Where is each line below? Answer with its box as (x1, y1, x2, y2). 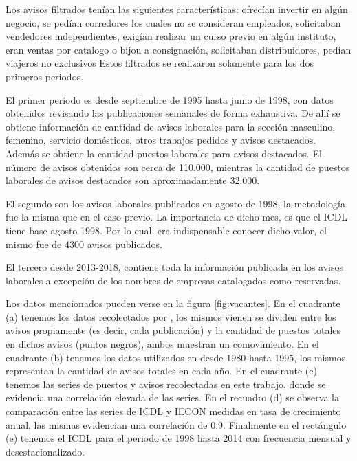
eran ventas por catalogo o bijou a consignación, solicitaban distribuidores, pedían (6, 42, 351, 56)
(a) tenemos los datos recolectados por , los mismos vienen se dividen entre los (6, 309, 336, 324)
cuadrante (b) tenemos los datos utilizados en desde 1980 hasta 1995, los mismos (6, 350, 346, 364)
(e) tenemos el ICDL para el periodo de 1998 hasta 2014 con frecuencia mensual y (6, 431, 351, 445)
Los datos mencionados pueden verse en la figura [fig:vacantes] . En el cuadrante (6, 296, 340, 311)
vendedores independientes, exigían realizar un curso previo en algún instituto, (6, 29, 336, 43)
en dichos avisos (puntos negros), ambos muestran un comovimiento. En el (6, 337, 319, 351)
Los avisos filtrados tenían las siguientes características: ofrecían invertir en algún (6, 2, 348, 16)
